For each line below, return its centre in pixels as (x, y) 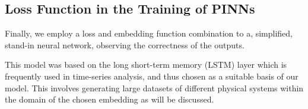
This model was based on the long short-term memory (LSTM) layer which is (146, 65)
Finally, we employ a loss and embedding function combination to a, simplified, (149, 33)
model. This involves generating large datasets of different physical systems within (154, 87)
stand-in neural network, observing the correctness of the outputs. (125, 44)
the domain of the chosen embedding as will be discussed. (109, 99)
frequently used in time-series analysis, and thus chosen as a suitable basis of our (152, 76)
